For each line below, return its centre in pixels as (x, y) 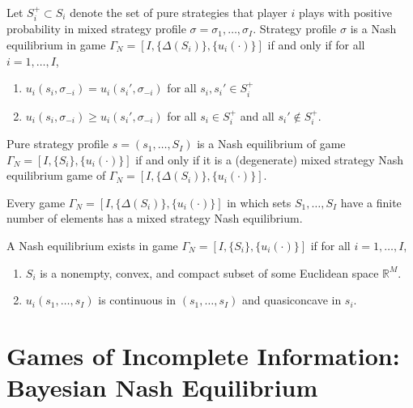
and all (257, 115)
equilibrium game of (56, 175)
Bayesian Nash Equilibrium (162, 387)
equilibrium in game (56, 45)
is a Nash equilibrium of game (271, 144)
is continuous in (137, 300)
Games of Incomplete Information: (203, 355)
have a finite (371, 202)
